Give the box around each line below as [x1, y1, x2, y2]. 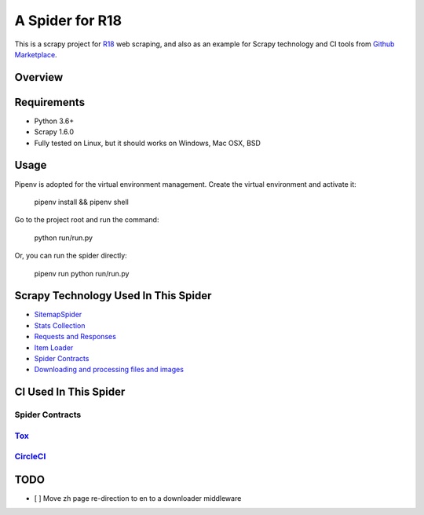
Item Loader [34, 342, 74, 352]
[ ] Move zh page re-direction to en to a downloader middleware [34, 493, 242, 502]
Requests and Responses [34, 332, 117, 342]
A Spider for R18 [14, 12, 122, 29]
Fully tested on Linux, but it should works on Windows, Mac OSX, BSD [34, 138, 261, 148]
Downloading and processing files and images [34, 365, 185, 374]
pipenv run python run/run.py [34, 268, 130, 278]
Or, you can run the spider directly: [14, 251, 127, 261]
